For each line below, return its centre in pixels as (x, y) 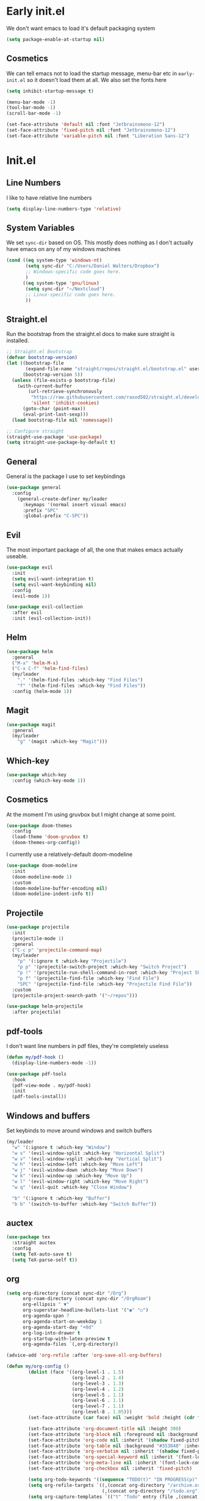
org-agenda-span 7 (46, 1316)
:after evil (27, 613)
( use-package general (34, 488)
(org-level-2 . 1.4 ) (98, 1378)
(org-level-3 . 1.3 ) (98, 1383)
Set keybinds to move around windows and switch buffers (79, 1130)
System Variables (41, 228)
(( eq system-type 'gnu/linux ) (61, 283)
